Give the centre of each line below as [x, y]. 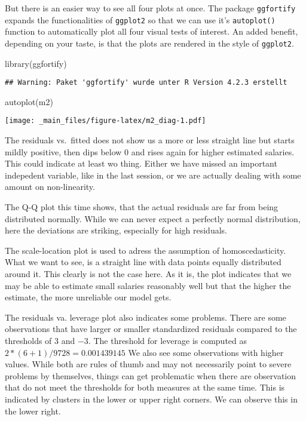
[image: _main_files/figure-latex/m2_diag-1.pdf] [105, 121]
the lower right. [33, 411]
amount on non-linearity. [50, 187]
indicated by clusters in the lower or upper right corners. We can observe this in [151, 399]
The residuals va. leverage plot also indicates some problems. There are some [146, 317]
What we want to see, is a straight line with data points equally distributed [143, 262]
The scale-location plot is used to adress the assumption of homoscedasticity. [146, 250]
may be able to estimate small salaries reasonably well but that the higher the [148, 285]
